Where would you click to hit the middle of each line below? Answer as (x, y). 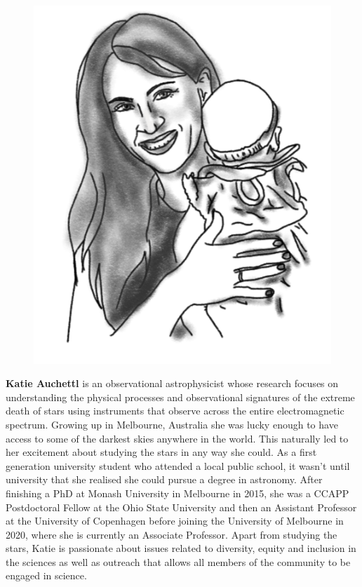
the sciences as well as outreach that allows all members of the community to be (178, 561)
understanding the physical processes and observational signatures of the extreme (180, 397)
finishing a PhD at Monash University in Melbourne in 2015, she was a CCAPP (177, 493)
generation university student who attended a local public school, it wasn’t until (178, 465)
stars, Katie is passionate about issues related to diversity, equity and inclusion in (181, 548)
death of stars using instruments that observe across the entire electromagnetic (175, 411)
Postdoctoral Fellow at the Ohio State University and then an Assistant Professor (181, 507)
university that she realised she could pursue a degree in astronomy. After (164, 479)
